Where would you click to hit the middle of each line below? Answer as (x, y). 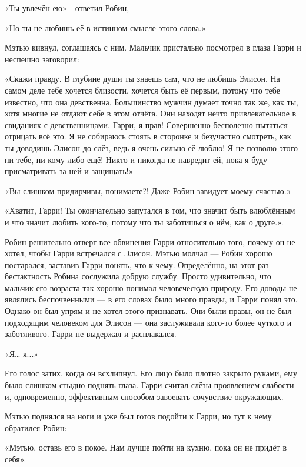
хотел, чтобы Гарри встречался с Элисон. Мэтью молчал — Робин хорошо (139, 253)
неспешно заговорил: (42, 59)
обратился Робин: (36, 427)
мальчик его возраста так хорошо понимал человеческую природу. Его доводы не (151, 287)
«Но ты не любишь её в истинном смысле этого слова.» (105, 27)
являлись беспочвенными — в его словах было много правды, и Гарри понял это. (151, 299)
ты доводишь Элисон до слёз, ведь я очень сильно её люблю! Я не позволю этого (152, 147)
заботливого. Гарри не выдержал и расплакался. (91, 334)
